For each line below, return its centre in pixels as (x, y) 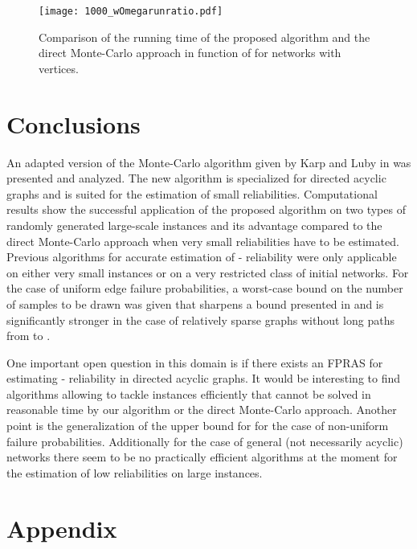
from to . (29, 336)
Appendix (62, 528)
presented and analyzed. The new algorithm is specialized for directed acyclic (196, 178)
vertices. (59, 68)
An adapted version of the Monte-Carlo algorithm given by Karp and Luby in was (209, 162)
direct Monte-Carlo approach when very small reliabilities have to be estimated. (203, 241)
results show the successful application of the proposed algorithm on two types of (206, 209)
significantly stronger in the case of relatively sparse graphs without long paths (200, 320)
